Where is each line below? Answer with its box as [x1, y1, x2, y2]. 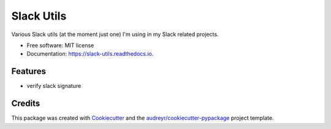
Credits [11, 98, 40, 109]
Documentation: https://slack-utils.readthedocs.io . [26, 50, 154, 57]
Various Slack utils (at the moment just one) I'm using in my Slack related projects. [11, 31, 219, 38]
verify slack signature [26, 83, 82, 90]
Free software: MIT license [26, 42, 94, 49]
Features [11, 66, 46, 76]
